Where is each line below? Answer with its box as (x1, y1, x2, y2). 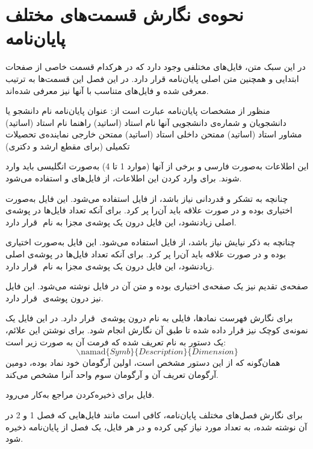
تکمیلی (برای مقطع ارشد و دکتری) (5, 139, 130, 152)
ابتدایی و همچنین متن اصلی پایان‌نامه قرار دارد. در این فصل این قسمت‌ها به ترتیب (5, 72, 299, 84)
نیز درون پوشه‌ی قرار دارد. (5, 291, 104, 304)
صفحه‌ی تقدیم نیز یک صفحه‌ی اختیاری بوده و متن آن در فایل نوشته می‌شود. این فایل (5, 280, 308, 292)
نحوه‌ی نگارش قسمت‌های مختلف (5, 2, 244, 27)
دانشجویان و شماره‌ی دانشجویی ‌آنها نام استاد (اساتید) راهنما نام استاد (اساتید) (5, 116, 287, 128)
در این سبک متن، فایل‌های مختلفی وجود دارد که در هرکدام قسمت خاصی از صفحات (5, 60, 306, 73)
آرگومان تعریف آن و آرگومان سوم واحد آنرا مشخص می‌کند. (5, 368, 219, 380)
